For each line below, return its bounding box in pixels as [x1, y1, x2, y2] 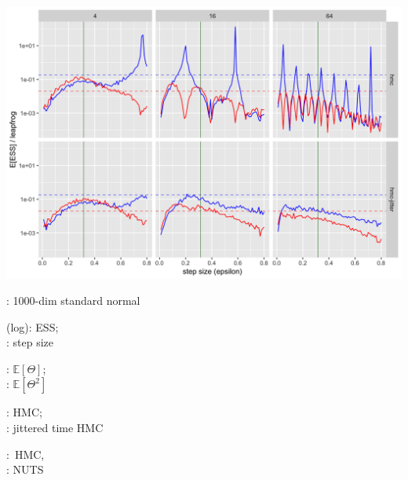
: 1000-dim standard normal [6, 292, 140, 309]
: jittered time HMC [6, 420, 104, 436]
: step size [6, 334, 54, 350]
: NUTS [6, 461, 44, 478]
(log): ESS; [6, 318, 59, 335]
